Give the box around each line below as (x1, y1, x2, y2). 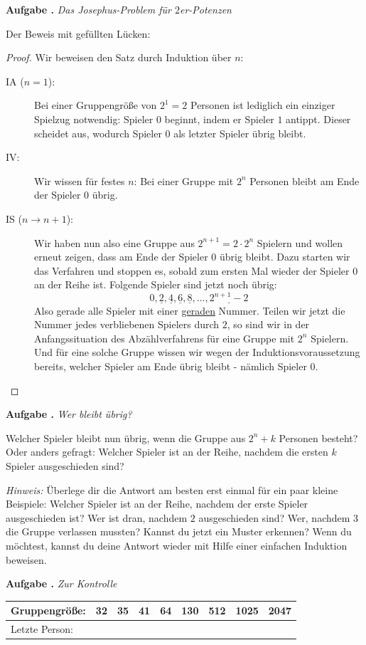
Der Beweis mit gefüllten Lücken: (6, 26, 151, 41)
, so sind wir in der (227, 317, 310, 332)
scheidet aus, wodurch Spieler (34, 125, 162, 140)
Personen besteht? (279, 430, 358, 445)
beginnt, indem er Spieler (164, 111, 274, 126)
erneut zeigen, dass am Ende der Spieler (34, 249, 208, 264)
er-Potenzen (179, 2, 232, 16)
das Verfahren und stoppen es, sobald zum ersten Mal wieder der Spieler (34, 263, 350, 278)
